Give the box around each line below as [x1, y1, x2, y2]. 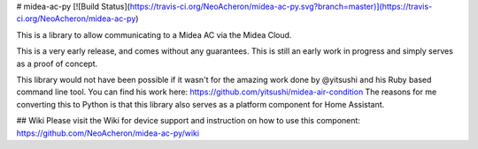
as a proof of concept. [16, 58, 98, 69]
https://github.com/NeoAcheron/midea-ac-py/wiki [16, 128, 199, 138]
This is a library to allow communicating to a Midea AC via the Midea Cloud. [16, 29, 292, 40]
